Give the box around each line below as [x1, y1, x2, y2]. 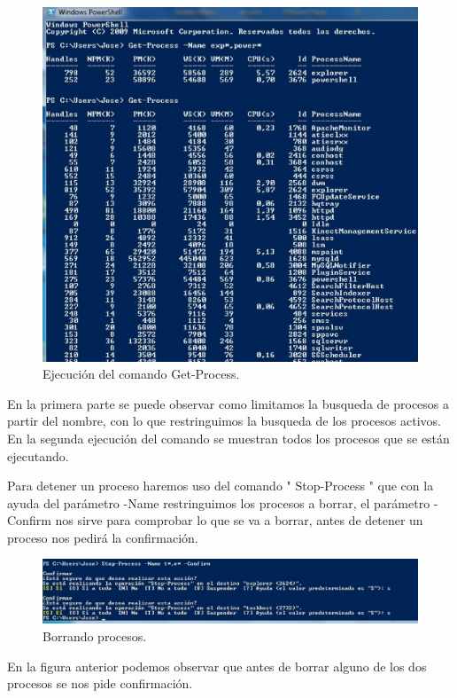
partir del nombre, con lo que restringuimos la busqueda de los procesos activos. [7, 412, 441, 430]
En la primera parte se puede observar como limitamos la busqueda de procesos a [7, 394, 450, 412]
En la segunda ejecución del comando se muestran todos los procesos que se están [7, 428, 450, 447]
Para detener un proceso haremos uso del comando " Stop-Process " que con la [7, 476, 434, 495]
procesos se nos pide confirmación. [7, 674, 193, 693]
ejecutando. [7, 446, 69, 465]
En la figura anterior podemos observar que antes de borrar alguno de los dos [7, 656, 427, 675]
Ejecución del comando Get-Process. [43, 365, 240, 383]
